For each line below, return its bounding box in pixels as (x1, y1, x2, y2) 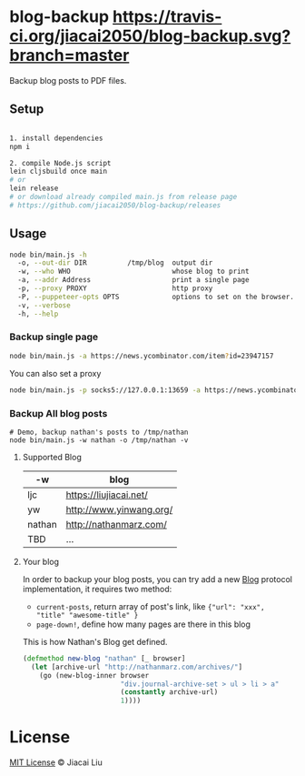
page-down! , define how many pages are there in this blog (35, 619, 251, 630)
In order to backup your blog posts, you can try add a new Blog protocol (22, 573, 293, 584)
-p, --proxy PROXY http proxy (17, 284, 213, 293)
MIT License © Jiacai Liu (9, 757, 103, 768)
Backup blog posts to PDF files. (9, 75, 127, 86)
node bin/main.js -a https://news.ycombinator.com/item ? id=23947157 (9, 351, 274, 360)
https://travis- (112, 6, 222, 27)
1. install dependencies (9, 134, 103, 143)
